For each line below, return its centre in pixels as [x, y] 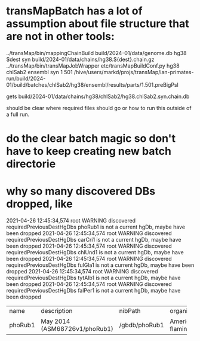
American [183, 321]
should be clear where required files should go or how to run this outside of [99, 108]
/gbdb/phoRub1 [141, 325]
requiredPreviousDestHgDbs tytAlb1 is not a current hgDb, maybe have [93, 278]
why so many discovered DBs [81, 191]
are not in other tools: [61, 36]
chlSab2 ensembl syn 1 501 [39, 72]
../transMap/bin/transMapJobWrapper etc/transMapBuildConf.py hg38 [93, 66]
